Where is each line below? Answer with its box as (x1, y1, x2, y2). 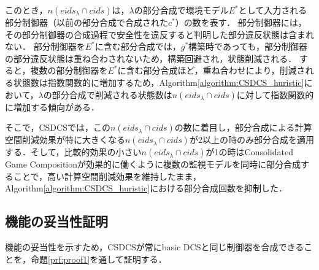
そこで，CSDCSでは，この (5, 121, 110, 134)
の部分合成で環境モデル (134, 4, 229, 16)
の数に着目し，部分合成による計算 (174, 121, 312, 134)
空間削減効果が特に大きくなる (5, 133, 125, 146)
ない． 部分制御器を (5, 40, 85, 53)
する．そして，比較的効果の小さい (5, 145, 142, 158)
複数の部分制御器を (30, 64, 108, 77)
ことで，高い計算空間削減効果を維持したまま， (13, 169, 201, 182)
